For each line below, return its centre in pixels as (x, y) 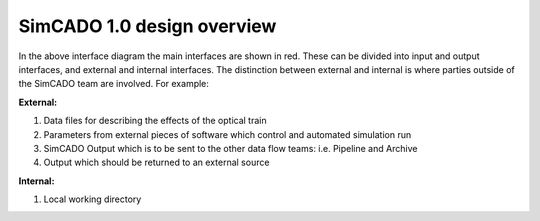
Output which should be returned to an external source (156, 162)
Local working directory (92, 199)
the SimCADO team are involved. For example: (114, 84)
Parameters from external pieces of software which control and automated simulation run (227, 134)
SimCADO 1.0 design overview (147, 26)
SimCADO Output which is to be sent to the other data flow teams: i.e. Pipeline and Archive (230, 148)
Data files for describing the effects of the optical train (155, 121)
